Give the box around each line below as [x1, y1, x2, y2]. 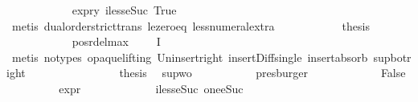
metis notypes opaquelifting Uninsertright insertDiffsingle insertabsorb [11, 48, 368, 65]
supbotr [373, 48, 412, 65]
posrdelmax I [72, 33, 161, 50]
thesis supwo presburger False [119, 64, 406, 81]
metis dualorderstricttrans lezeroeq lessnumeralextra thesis [11, 17, 370, 34]
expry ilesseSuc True [72, 2, 177, 18]
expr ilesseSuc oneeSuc [59, 80, 244, 96]
